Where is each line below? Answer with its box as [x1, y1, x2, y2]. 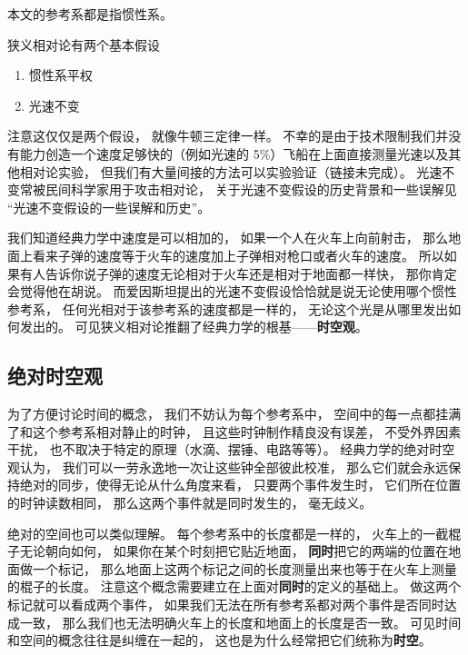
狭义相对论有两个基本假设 [7, 35, 160, 54]
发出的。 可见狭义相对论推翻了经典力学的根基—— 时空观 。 [19, 317, 368, 336]
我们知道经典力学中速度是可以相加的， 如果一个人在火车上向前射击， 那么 [7, 228, 449, 247]
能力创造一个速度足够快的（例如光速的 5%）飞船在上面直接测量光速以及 [19, 144, 449, 163]
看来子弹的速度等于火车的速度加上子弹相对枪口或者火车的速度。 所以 [32, 245, 444, 264]
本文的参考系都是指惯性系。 [7, 5, 173, 23]
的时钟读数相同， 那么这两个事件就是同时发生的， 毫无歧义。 [7, 493, 373, 512]
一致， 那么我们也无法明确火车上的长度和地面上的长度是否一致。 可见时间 [19, 612, 462, 631]
